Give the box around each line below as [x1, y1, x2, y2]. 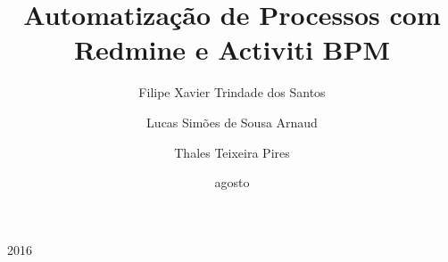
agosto [214, 173, 250, 192]
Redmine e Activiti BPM [73, 31, 391, 68]
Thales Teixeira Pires [174, 143, 290, 161]
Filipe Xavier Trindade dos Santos [138, 83, 326, 102]
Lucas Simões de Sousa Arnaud [146, 112, 318, 131]
